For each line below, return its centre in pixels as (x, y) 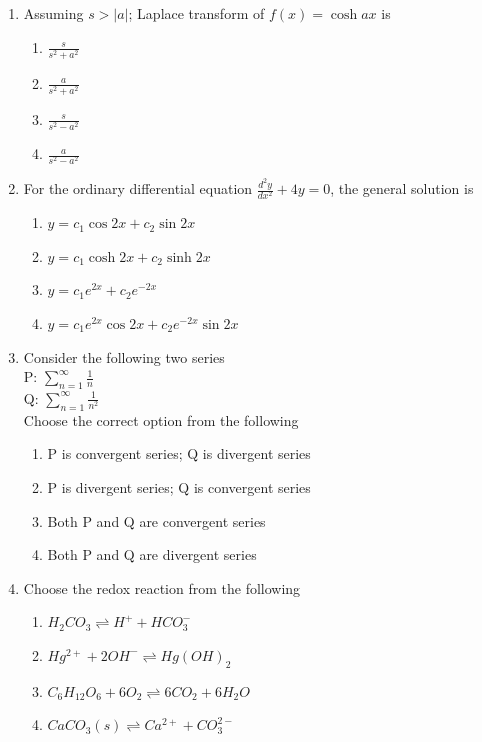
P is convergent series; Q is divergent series (179, 453)
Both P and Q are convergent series (156, 520)
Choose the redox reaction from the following (162, 587)
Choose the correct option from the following (161, 419)
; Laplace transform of (196, 13)
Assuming (53, 13)
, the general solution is (402, 188)
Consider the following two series (124, 356)
